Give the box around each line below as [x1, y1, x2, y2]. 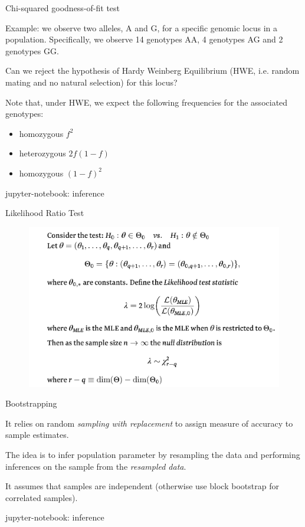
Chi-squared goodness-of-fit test [5, 2, 120, 14]
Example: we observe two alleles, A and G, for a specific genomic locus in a [5, 21, 278, 34]
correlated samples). [5, 491, 78, 503]
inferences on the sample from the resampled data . [5, 460, 186, 472]
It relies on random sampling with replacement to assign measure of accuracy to [5, 417, 293, 429]
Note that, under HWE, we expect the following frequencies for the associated [5, 96, 288, 108]
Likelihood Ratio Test [5, 207, 84, 219]
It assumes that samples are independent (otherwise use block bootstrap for [5, 480, 279, 492]
